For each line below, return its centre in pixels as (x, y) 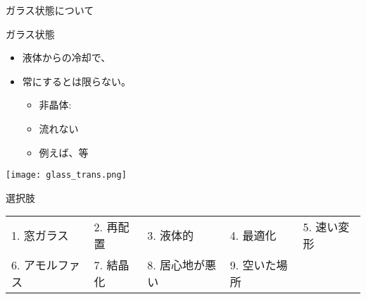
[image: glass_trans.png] (66, 175)
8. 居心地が (176, 265)
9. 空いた (253, 265)
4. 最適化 (253, 236)
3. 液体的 (170, 236)
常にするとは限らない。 (76, 81)
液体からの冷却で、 (67, 57)
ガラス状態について (50, 10)
